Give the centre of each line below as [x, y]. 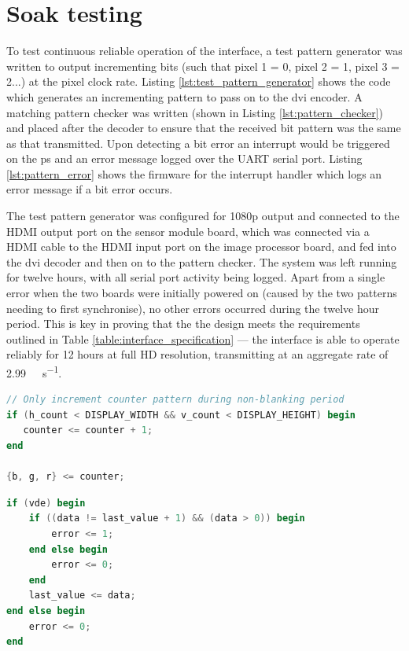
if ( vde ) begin [46, 503]
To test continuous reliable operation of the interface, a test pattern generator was [204, 51]
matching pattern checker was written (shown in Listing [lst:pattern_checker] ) [195, 112]
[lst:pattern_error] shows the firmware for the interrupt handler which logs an [194, 173]
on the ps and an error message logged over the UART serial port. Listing [184, 158]
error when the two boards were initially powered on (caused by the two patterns [202, 293]
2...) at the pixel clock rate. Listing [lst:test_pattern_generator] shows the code [199, 81]
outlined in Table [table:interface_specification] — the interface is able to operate [203, 338]
